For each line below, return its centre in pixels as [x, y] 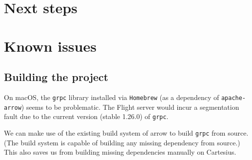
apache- [233, 98]
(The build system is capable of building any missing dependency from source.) [122, 142]
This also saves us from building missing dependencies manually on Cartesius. [120, 152]
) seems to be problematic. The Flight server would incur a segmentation [130, 107]
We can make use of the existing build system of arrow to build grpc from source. [126, 132]
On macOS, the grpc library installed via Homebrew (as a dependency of [112, 97]
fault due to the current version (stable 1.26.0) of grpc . [86, 116]
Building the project [56, 77]
